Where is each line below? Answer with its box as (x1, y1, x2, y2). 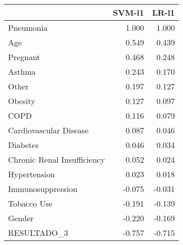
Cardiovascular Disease (8, 124, 89, 136)
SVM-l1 (113, 7, 144, 18)
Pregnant (8, 51, 40, 63)
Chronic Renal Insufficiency (8, 154, 105, 165)
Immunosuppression (8, 183, 78, 194)
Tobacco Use (8, 198, 53, 209)
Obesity (8, 95, 35, 107)
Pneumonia (8, 22, 48, 33)
